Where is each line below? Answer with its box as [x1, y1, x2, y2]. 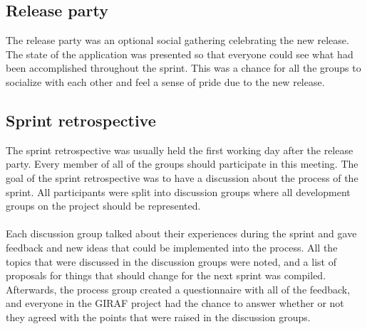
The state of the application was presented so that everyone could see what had [6, 46, 353, 61]
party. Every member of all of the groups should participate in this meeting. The [6, 156, 358, 171]
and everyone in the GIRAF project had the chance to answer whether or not [6, 296, 344, 311]
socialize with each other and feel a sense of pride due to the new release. [6, 74, 325, 89]
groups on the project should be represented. [6, 198, 201, 213]
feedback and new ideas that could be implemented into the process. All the [6, 239, 338, 254]
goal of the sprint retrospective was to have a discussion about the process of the [6, 170, 358, 185]
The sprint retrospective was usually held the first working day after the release [6, 142, 353, 157]
